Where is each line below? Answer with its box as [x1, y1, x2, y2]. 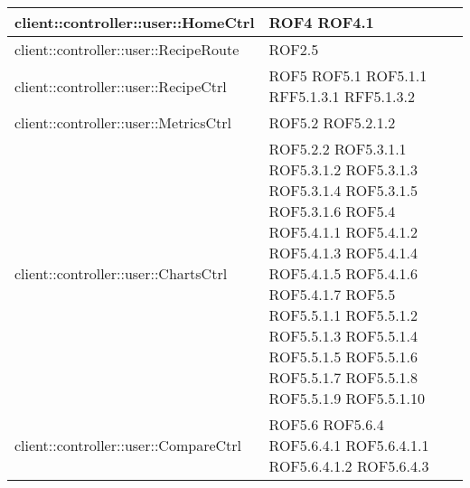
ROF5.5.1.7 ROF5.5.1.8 [268, 367, 418, 388]
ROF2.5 [268, 39, 319, 60]
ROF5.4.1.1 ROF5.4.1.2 [268, 221, 418, 242]
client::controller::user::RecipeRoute [14, 39, 240, 60]
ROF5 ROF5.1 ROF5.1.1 [268, 65, 428, 86]
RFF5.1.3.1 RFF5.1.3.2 [268, 86, 415, 107]
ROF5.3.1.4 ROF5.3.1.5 [268, 180, 418, 201]
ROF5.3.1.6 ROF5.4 [268, 201, 396, 221]
